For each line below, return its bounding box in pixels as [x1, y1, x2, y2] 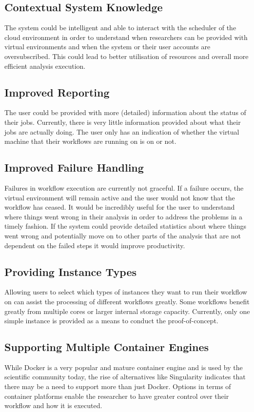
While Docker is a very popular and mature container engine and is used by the [4, 362, 243, 372]
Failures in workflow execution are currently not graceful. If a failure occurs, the [4, 182, 244, 193]
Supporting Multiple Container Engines [4, 339, 209, 354]
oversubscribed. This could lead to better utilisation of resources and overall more [4, 51, 249, 61]
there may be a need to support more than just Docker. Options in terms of [4, 381, 231, 392]
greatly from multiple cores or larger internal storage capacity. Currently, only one [4, 306, 250, 316]
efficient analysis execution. [4, 60, 86, 71]
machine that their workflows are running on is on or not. [4, 136, 176, 146]
